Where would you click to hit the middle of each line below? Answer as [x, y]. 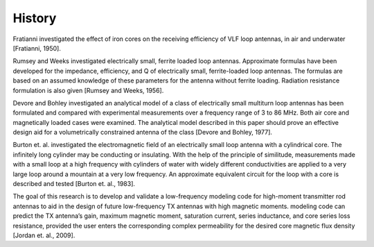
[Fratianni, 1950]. [37, 48]
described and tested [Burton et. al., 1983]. [74, 184]
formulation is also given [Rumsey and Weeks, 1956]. [88, 90]
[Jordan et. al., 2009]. [44, 235]
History [35, 18]
